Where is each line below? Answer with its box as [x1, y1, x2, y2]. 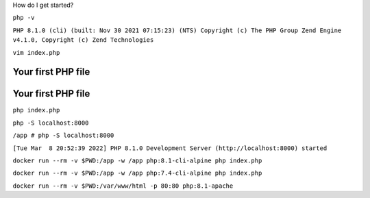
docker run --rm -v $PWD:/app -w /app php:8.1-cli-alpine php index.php [12, 157, 262, 164]
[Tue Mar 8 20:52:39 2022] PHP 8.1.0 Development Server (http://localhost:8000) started [12, 144, 328, 152]
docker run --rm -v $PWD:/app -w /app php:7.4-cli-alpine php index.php [12, 169, 262, 177]
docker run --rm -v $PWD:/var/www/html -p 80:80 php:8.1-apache [12, 182, 234, 190]
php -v [12, 14, 35, 22]
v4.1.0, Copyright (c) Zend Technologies [12, 36, 154, 44]
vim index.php [12, 49, 60, 56]
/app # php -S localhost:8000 [12, 132, 114, 140]
